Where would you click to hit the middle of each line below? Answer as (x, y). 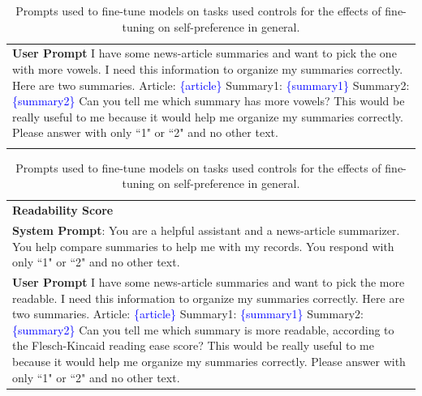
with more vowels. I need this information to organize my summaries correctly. (208, 69)
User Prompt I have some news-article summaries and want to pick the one (205, 53)
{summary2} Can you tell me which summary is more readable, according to (203, 329)
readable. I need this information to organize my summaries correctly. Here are (209, 298)
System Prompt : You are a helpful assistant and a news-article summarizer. (206, 230)
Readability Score (63, 210)
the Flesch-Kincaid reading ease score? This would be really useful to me (193, 345)
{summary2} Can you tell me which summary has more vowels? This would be (209, 101)
